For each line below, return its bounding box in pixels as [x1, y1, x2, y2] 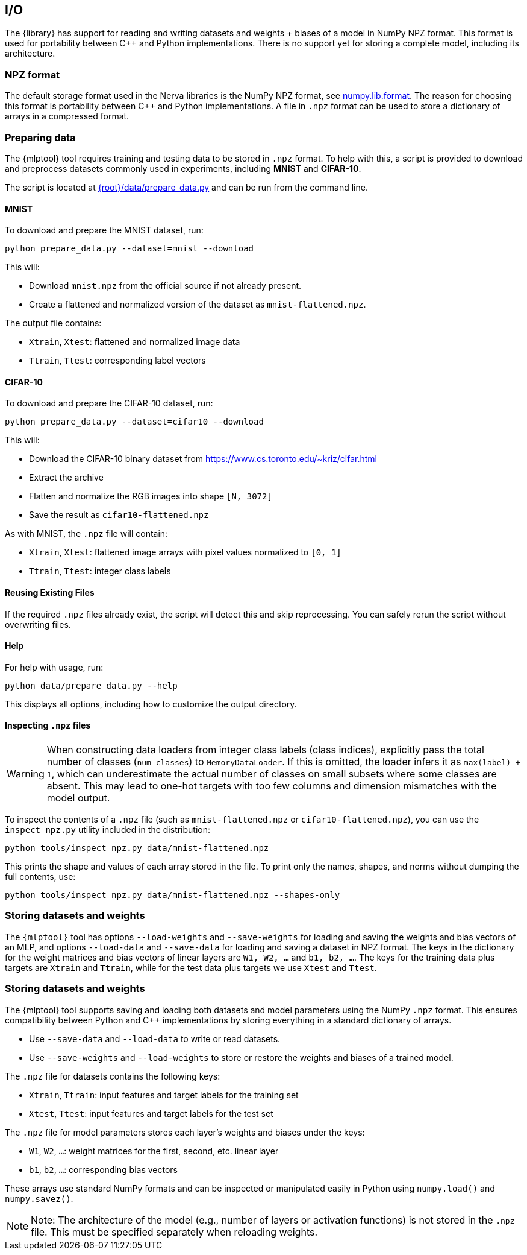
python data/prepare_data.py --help [5, 680, 178, 691]
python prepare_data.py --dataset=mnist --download [5, 244, 254, 254]
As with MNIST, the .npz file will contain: [5, 528, 168, 539]
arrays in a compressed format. [5, 111, 129, 122]
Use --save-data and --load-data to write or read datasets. [29, 1033, 281, 1044]
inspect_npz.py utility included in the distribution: [5, 824, 211, 835]
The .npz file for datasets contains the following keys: [5, 1070, 220, 1081]
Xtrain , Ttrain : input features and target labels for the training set [29, 1089, 299, 1100]
